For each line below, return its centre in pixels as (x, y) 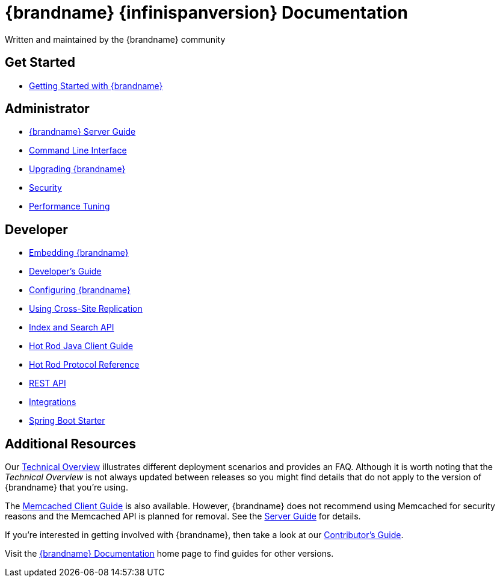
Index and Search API (72, 327)
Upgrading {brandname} (77, 169)
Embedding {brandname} (79, 253)
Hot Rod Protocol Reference (84, 365)
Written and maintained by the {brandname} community (115, 39)
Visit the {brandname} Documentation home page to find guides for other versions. (169, 554)
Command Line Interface (78, 150)
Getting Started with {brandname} (96, 85)
